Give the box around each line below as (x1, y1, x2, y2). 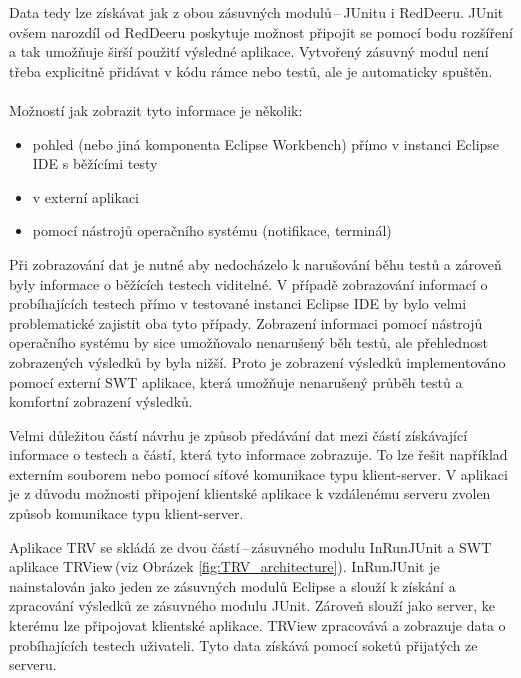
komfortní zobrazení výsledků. (9, 391, 193, 412)
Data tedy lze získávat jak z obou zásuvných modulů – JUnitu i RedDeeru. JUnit (9, 2, 504, 22)
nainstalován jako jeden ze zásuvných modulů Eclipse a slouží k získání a (9, 575, 456, 596)
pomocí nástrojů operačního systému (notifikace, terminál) (32, 220, 392, 241)
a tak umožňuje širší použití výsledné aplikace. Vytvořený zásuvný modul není (9, 41, 489, 62)
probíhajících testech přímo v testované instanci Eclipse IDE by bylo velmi (9, 293, 467, 314)
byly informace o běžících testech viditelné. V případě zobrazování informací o (9, 273, 488, 294)
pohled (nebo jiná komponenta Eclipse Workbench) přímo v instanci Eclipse (32, 133, 500, 154)
